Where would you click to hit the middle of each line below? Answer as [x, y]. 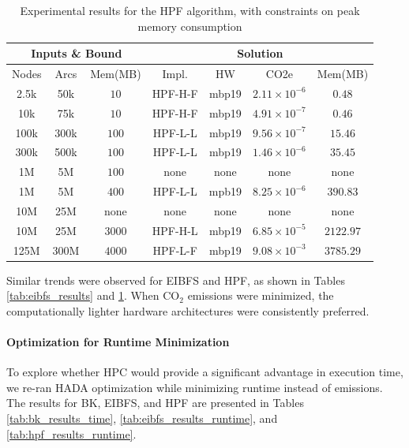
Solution [260, 53]
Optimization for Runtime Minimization [118, 342]
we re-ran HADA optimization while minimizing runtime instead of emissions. [195, 387]
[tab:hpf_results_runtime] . [71, 433]
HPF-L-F [175, 250]
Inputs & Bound [77, 53]
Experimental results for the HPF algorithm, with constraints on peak [190, 10]
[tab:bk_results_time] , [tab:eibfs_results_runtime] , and [142, 418]
